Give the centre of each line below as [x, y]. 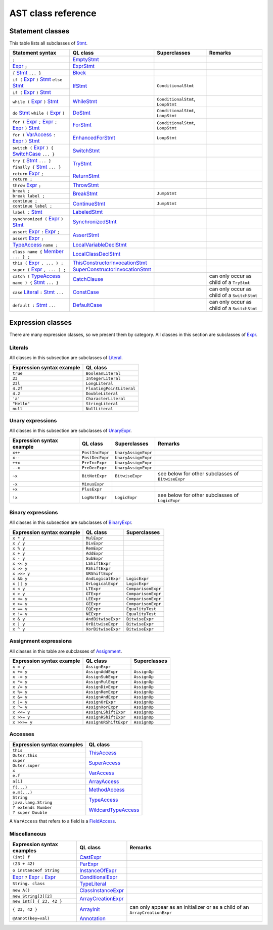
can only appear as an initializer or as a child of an [189, 907]
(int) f [21, 857]
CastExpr [90, 857]
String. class [29, 884]
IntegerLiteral [103, 378]
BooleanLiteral [103, 373]
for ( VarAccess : [34, 135]
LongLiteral [100, 383]
